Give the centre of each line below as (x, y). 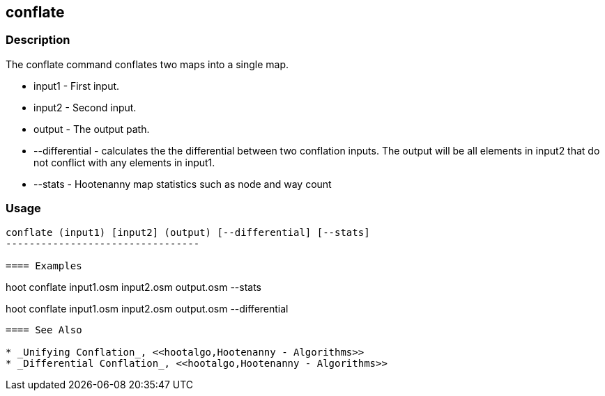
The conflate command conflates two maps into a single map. (147, 64)
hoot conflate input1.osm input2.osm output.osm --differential (147, 308)
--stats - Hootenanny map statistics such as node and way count (183, 184)
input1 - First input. (77, 86)
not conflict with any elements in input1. (124, 162)
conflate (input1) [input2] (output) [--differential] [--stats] (188, 232)
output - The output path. (92, 129)
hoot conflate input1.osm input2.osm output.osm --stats (133, 287)
